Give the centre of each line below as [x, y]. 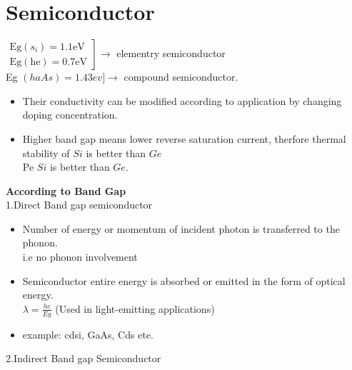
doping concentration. [70, 115]
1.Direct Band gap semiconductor [79, 205]
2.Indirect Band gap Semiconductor [84, 358]
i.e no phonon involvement [80, 257]
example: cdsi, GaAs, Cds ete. [88, 334]
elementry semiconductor [171, 53]
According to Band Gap [66, 190]
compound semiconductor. [181, 77]
